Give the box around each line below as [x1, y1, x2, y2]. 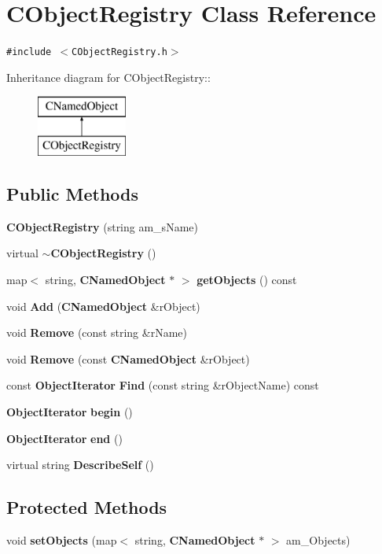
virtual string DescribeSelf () [6, 456, 154, 473]
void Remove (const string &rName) [6, 324, 187, 341]
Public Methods [6, 181, 139, 205]
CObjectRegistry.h [72, 46, 167, 58]
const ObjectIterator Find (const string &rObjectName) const [6, 377, 319, 393]
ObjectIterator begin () [6, 403, 133, 419]
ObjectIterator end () [6, 430, 123, 446]
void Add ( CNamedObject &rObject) [6, 297, 200, 314]
